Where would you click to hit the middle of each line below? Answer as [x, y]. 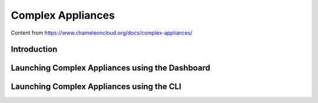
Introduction [34, 49]
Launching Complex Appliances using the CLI [96, 87]
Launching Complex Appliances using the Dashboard [110, 68]
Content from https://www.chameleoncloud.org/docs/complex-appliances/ [102, 33]
